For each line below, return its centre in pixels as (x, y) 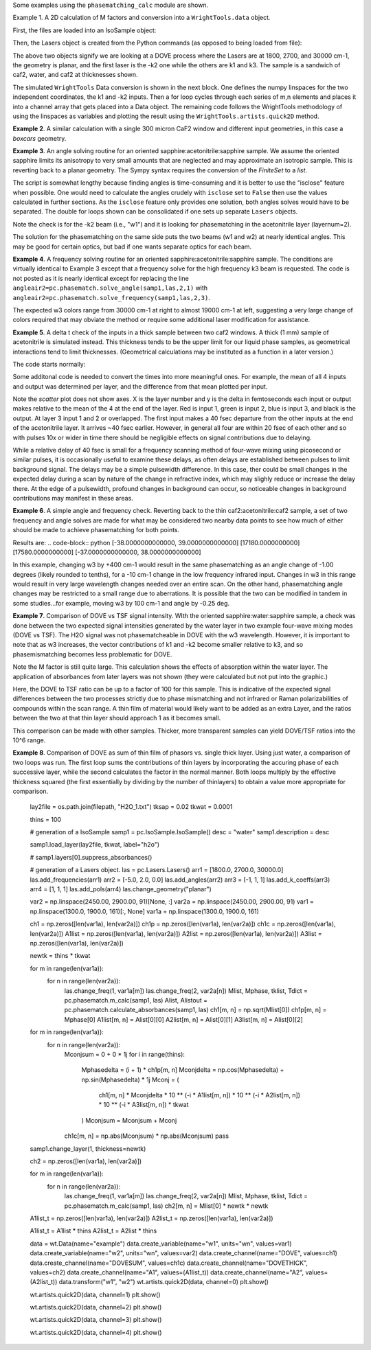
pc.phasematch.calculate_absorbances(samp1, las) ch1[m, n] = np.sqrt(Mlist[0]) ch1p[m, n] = (195, 1010)
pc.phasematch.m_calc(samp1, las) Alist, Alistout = (136, 1000)
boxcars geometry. (40, 138)
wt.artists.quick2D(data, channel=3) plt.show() (96, 1320)
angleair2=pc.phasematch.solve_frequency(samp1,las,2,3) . (112, 297)
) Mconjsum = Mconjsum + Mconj (129, 1120)
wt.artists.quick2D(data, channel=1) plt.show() (95, 1294)
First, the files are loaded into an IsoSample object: (85, 30)
